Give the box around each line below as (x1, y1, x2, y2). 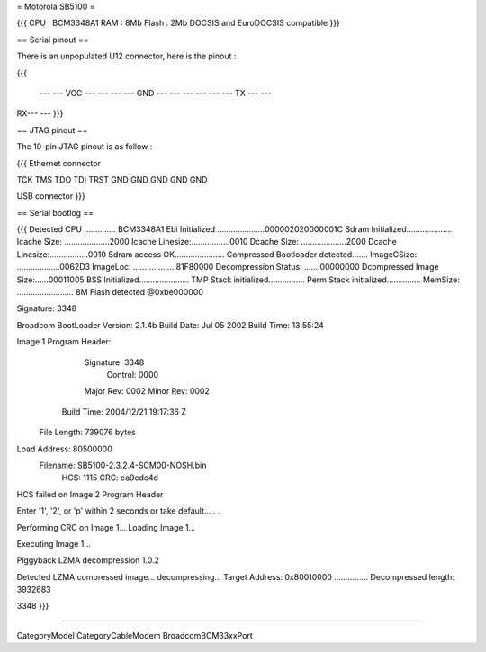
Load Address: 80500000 (16, 443, 112, 454)
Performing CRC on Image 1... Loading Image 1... (16, 522, 196, 532)
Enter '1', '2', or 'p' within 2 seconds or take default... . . (16, 505, 220, 516)
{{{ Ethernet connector (16, 157, 101, 168)
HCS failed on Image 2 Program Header (16, 488, 164, 499)
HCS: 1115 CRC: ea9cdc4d (61, 472, 159, 483)
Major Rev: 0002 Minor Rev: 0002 (84, 386, 211, 397)
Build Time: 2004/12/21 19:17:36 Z (61, 406, 186, 417)
